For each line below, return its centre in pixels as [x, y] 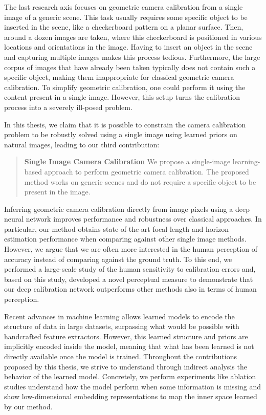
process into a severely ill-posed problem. [68, 107]
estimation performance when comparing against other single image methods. [125, 239]
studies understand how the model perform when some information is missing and [132, 386]
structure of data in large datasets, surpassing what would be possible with [122, 326]
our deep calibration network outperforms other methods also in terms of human [130, 289]
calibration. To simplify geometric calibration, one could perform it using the [125, 87]
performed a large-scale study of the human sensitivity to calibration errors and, [130, 269]
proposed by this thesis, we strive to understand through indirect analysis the [126, 366]
